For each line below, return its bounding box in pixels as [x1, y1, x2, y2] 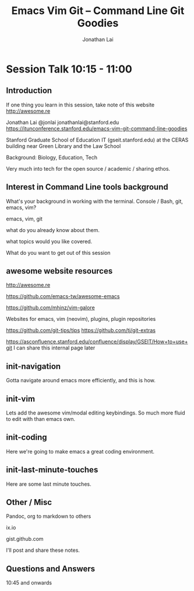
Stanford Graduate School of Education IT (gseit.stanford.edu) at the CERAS [6, 136, 189, 143]
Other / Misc [6, 497, 52, 507]
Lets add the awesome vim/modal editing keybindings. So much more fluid [6, 409, 185, 416]
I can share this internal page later [13, 344, 96, 351]
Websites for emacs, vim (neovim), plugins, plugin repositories [6, 316, 156, 323]
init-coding [6, 433, 48, 443]
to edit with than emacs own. [6, 416, 76, 422]
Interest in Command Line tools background [6, 182, 168, 192]
